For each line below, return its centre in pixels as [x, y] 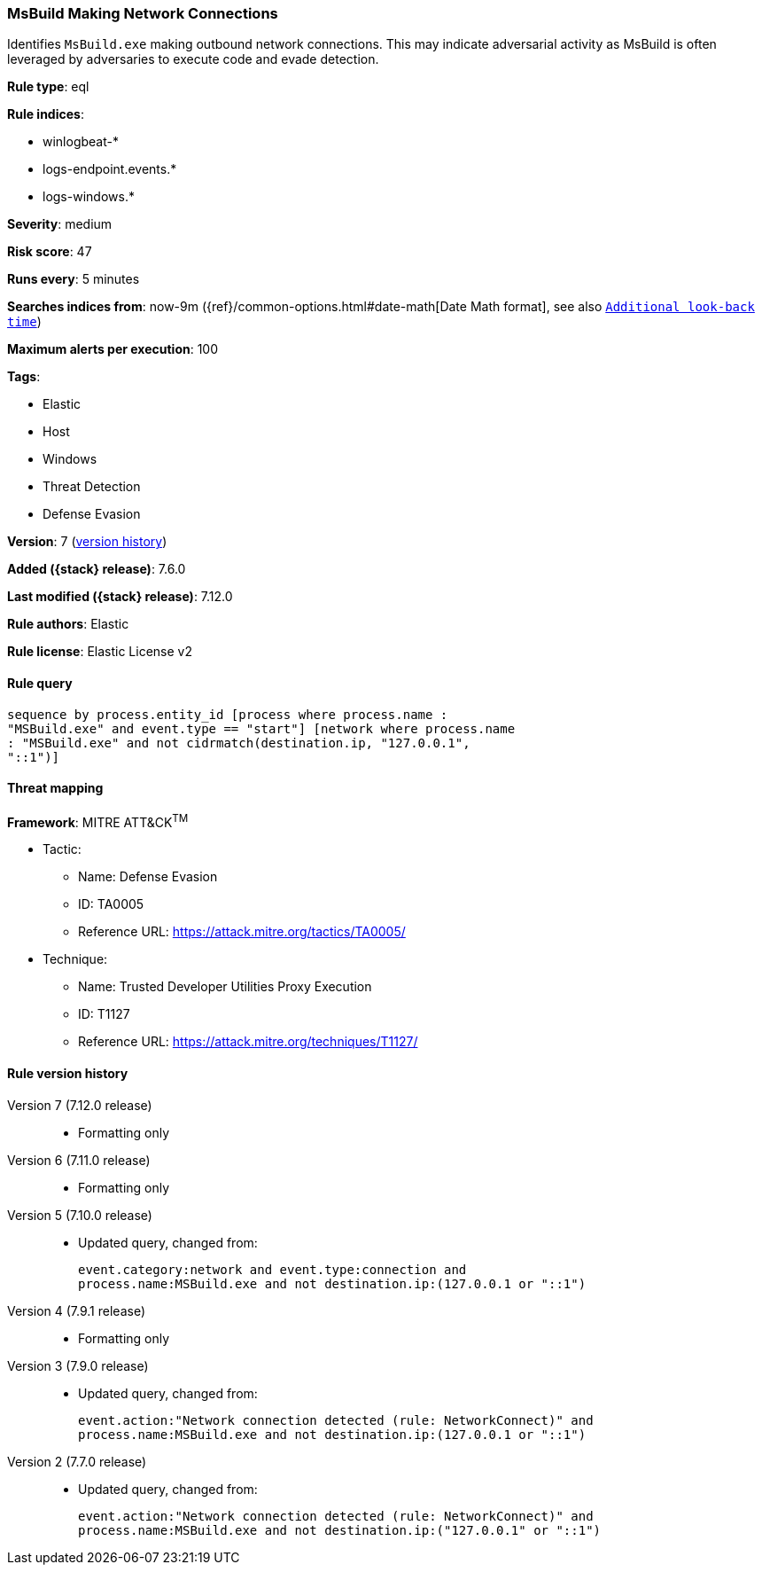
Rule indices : [46, 114]
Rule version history [68, 1074]
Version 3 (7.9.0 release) [78, 1365]
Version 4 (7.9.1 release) [76, 1310]
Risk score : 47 [50, 252]
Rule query [40, 683]
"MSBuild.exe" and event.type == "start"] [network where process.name [261, 728]
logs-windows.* [89, 197]
